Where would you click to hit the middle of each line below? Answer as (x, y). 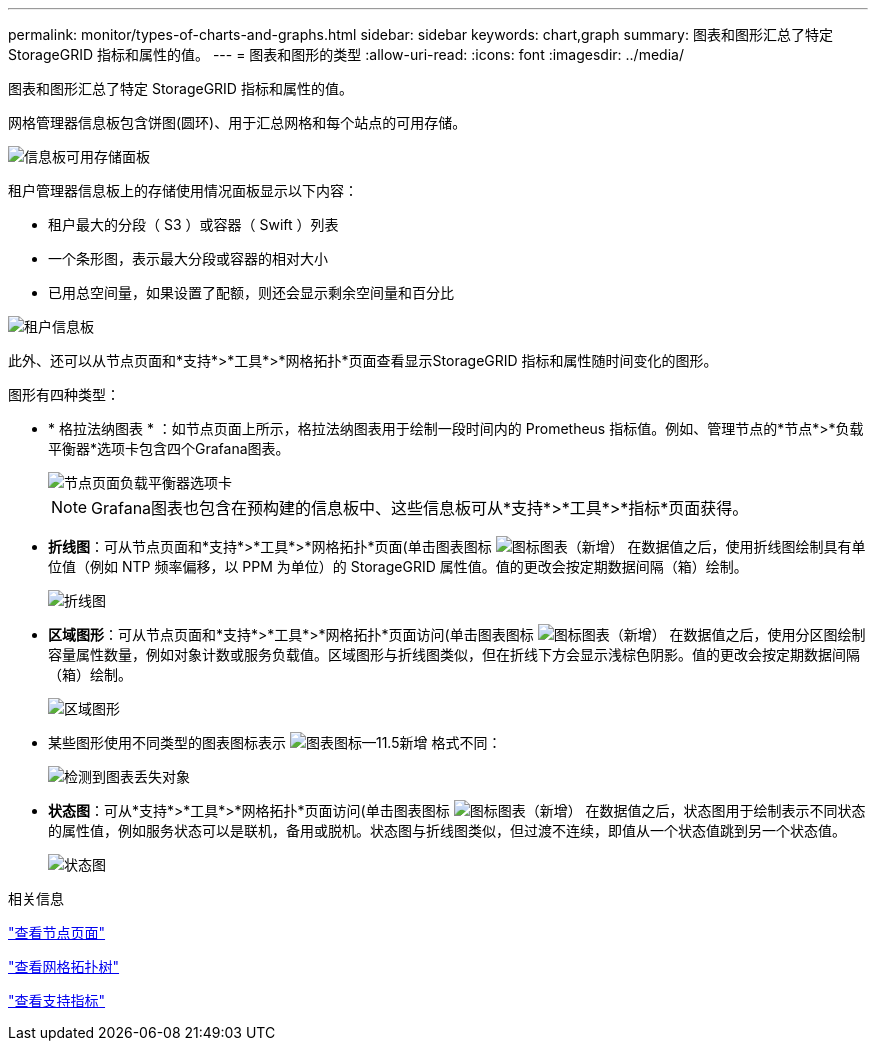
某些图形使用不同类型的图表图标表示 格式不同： (275, 742)
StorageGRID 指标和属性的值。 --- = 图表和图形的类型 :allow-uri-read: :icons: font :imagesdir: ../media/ (346, 54)
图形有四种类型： (64, 394)
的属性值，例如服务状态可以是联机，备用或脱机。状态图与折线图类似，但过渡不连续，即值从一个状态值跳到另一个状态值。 (447, 830)
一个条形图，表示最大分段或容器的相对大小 (188, 258)
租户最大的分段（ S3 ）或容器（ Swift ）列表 (193, 224)
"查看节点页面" (57, 932)
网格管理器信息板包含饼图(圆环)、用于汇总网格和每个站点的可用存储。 (237, 122)
